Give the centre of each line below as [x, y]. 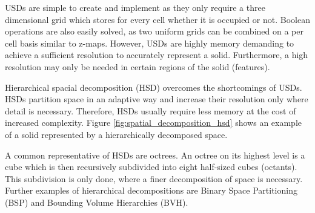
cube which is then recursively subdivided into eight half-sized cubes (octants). [151, 167]
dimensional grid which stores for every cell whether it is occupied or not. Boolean [157, 19]
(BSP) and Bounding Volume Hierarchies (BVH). [97, 202]
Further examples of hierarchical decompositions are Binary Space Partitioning [151, 190]
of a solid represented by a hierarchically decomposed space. [116, 134]
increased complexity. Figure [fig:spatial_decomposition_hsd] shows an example [153, 123]
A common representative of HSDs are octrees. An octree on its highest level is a [155, 155]
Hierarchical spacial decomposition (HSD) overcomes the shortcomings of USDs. [154, 87]
